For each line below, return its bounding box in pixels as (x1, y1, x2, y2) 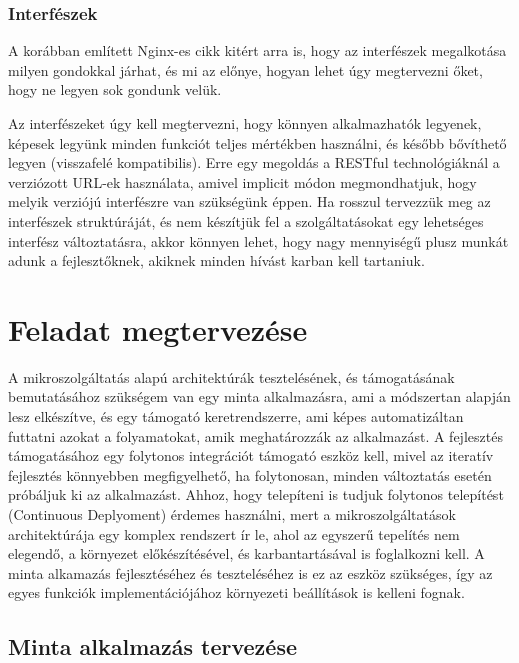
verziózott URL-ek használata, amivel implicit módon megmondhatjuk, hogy (8, 171, 477, 192)
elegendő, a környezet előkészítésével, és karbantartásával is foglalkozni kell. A (8, 543, 485, 564)
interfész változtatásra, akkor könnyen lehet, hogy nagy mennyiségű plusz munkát (8, 230, 509, 251)
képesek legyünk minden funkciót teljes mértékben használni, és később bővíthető (8, 132, 507, 153)
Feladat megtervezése (8, 308, 308, 349)
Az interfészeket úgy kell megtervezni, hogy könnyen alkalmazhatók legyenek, (8, 113, 482, 133)
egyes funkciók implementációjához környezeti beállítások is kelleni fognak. (8, 582, 465, 603)
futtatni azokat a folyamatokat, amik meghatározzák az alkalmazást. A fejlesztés (8, 425, 503, 446)
